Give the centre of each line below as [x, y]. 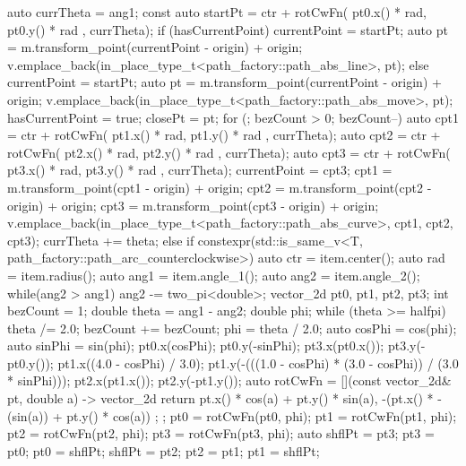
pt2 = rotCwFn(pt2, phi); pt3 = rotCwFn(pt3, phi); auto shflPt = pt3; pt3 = [221, 433]
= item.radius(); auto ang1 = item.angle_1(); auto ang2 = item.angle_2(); [214, 275]
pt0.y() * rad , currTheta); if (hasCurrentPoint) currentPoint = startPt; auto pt [228, 29]
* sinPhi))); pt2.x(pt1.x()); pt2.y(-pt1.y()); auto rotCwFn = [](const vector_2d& [229, 380]
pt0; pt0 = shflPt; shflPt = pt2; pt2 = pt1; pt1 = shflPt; [164, 450]
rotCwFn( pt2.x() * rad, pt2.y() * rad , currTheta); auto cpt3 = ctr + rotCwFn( [229, 152]
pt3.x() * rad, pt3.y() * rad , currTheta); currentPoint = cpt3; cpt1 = [200, 170]
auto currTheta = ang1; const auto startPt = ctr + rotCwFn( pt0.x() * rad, [217, 12]
